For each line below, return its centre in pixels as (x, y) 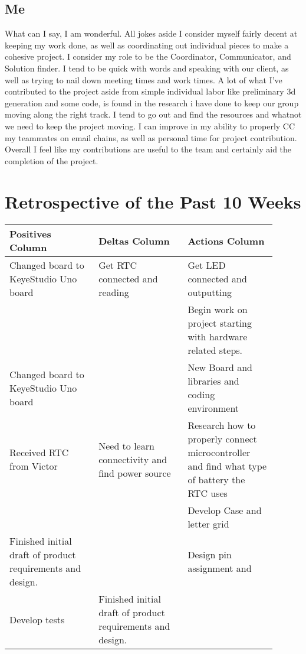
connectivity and (133, 459)
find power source (135, 473)
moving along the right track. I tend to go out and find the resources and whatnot (153, 114)
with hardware (218, 337)
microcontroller (219, 453)
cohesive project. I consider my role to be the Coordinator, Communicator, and (148, 56)
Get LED (207, 265)
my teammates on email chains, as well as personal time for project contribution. (151, 137)
